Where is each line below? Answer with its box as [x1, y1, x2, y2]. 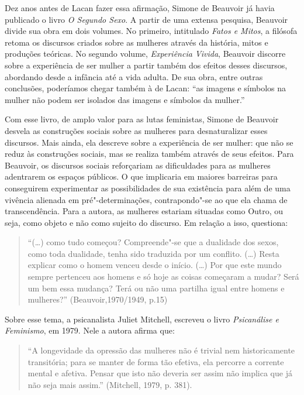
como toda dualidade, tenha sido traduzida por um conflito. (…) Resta [27, 247, 279, 259]
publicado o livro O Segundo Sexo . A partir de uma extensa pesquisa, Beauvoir [5, 13, 288, 25]
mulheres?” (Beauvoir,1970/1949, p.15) [27, 293, 168, 305]
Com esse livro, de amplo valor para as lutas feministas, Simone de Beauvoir [5, 113, 279, 125]
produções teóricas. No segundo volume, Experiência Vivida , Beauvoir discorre [5, 47, 286, 60]
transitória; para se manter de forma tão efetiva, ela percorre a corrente [27, 355, 284, 367]
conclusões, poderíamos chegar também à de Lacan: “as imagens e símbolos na [5, 82, 286, 94]
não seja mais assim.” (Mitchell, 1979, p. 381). [27, 378, 192, 390]
